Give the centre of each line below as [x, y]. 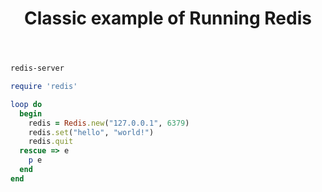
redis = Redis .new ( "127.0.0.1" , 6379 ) [109, 123]
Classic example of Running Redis [168, 18]
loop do [26, 104]
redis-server [37, 68]
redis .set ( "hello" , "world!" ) [91, 132]
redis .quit [51, 142]
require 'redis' [44, 87]
